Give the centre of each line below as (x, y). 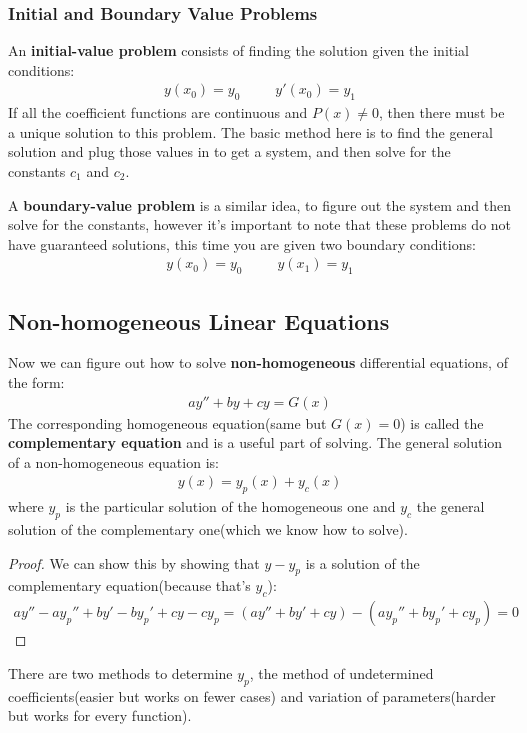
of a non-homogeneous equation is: (113, 461)
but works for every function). (100, 715)
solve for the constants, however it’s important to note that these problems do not (260, 224)
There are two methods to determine (120, 672)
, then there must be (442, 112)
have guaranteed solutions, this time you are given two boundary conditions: (242, 243)
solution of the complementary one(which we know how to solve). (208, 529)
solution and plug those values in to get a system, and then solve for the (229, 151)
